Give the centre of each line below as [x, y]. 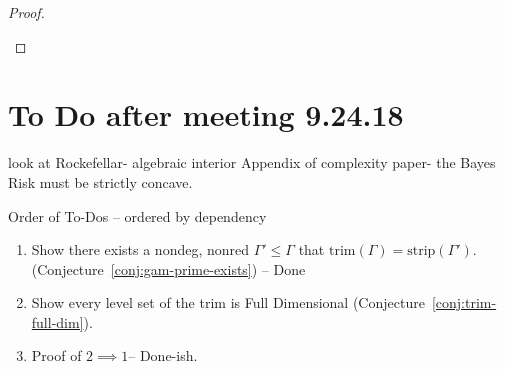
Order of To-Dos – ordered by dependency [137, 215]
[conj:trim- [464, 302]
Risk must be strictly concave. [100, 181]
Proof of [56, 355]
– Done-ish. [163, 355]
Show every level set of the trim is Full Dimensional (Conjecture [228, 302]
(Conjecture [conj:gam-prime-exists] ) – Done [168, 268]
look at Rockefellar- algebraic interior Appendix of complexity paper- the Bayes [252, 162]
